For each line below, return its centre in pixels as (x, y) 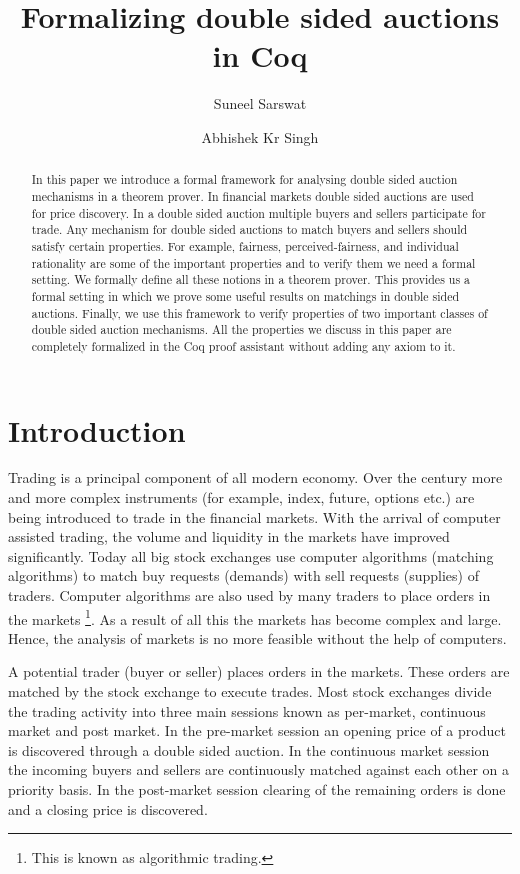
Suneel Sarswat (260, 103)
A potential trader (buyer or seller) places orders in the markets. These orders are (259, 671)
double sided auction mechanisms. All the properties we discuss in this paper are (241, 329)
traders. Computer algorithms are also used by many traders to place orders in (249, 595)
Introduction (97, 429)
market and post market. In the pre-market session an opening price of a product (257, 730)
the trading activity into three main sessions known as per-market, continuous (247, 710)
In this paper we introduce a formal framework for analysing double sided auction (244, 179)
